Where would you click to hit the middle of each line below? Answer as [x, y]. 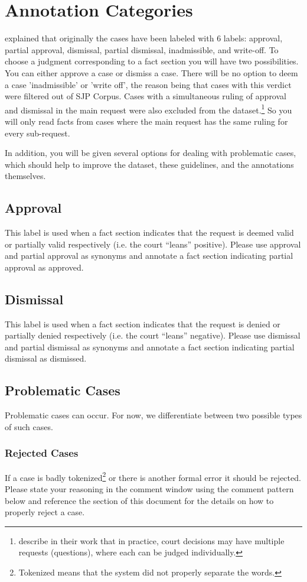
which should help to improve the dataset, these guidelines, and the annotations [149, 164]
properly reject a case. [45, 512]
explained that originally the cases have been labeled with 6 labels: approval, [144, 38]
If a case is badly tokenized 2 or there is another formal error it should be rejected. [153, 476]
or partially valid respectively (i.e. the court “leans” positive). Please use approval [153, 244]
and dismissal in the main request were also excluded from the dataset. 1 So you [148, 109]
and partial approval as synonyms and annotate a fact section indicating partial [149, 256]
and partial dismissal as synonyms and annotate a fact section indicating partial [150, 347]
